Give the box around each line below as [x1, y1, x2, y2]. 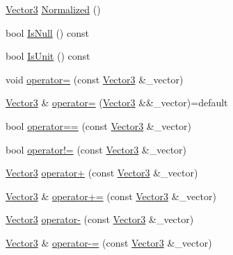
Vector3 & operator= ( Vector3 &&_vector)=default [6, 95, 228, 110]
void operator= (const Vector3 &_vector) [6, 72, 184, 86]
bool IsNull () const [6, 25, 89, 40]
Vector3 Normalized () [6, 2, 101, 16]
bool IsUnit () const [6, 49, 90, 63]
